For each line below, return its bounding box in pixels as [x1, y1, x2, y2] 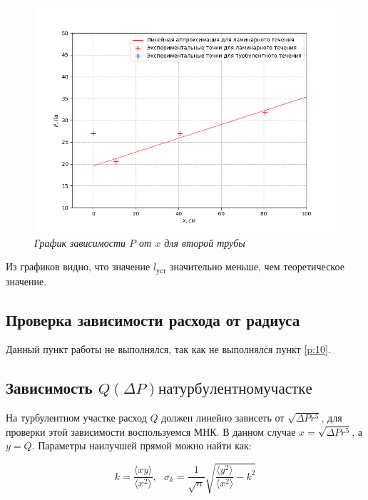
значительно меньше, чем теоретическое [170, 259, 344, 274]
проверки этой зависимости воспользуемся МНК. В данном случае [6, 424, 296, 439]
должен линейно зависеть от [161, 410, 285, 425]
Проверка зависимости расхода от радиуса [6, 308, 300, 330]
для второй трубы [164, 235, 245, 250]
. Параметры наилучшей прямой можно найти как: [31, 438, 252, 453]
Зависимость [6, 377, 93, 399]
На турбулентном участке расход [6, 410, 147, 425]
